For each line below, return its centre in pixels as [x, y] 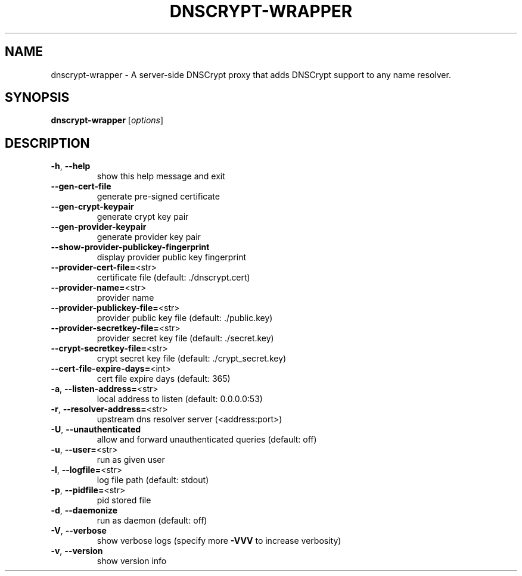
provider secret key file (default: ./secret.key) [185, 338]
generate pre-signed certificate [158, 197]
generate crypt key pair [143, 217]
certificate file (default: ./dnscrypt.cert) [173, 278]
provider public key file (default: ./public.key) [185, 318]
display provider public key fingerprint [172, 257]
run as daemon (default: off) [152, 521]
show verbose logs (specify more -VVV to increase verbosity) [219, 541]
